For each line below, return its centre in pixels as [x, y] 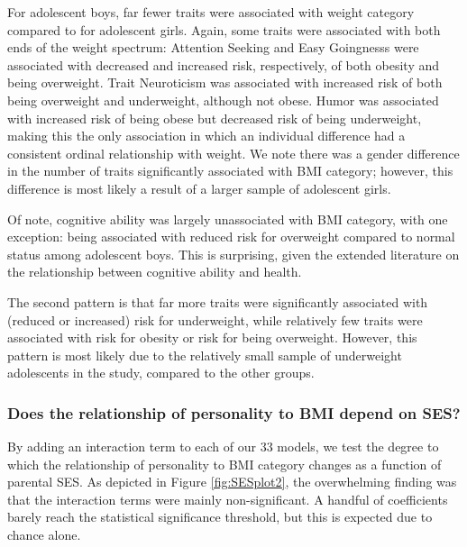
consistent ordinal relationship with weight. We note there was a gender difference [233, 153]
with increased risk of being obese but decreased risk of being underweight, [215, 118]
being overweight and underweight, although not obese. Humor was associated [223, 100]
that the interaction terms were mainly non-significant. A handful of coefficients [228, 499]
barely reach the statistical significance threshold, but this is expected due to [220, 517]
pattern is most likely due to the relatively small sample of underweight [205, 355]
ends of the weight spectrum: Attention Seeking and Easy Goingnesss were [213, 47]
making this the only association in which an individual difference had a [206, 136]
